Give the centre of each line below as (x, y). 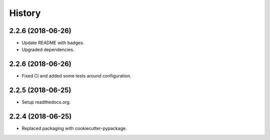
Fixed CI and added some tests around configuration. (77, 76)
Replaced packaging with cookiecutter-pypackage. (74, 128)
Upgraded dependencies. (48, 49)
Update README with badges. (53, 43)
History (25, 13)
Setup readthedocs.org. (46, 102)
